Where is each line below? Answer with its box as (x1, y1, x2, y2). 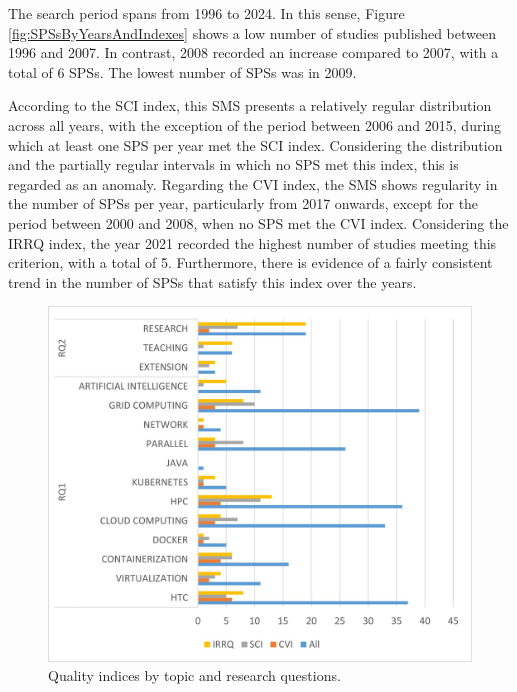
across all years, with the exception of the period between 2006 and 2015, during (8, 114, 502, 135)
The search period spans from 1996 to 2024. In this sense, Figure (8, 3, 405, 23)
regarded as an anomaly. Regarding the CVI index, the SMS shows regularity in (8, 173, 498, 194)
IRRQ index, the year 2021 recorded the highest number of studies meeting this (8, 232, 497, 253)
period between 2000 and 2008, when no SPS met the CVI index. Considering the (8, 212, 509, 233)
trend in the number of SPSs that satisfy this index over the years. (8, 271, 417, 292)
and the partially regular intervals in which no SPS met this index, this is (8, 154, 459, 175)
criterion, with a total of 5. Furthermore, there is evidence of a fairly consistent (8, 252, 493, 273)
